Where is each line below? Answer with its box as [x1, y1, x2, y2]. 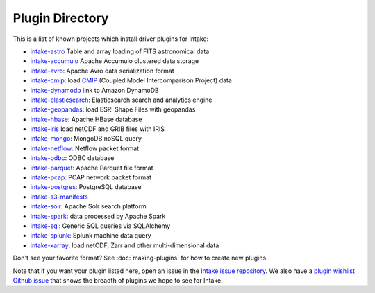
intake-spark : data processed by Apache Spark [30, 212, 166, 220]
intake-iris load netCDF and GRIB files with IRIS [30, 125, 165, 133]
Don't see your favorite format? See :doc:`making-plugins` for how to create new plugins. [12, 254, 268, 263]
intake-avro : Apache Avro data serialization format [30, 66, 175, 75]
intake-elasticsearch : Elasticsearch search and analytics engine [30, 96, 212, 104]
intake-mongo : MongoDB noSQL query [30, 134, 142, 143]
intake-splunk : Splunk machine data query [30, 231, 152, 240]
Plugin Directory [12, 10, 109, 26]
